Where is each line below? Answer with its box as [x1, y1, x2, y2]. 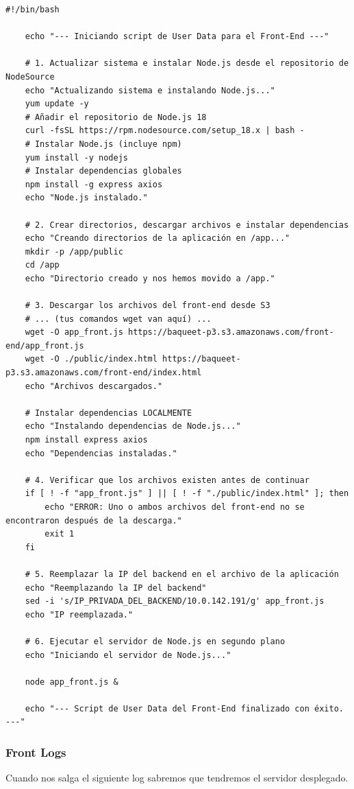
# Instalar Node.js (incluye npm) [25, 139, 182, 149]
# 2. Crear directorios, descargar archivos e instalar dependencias [25, 220, 349, 230]
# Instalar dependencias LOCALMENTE [25, 408, 192, 418]
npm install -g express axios [25, 179, 163, 189]
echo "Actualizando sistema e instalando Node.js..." [25, 85, 275, 95]
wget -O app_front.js [25, 327, 123, 338]
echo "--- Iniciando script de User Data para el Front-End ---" [25, 32, 329, 42]
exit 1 [45, 529, 75, 539]
